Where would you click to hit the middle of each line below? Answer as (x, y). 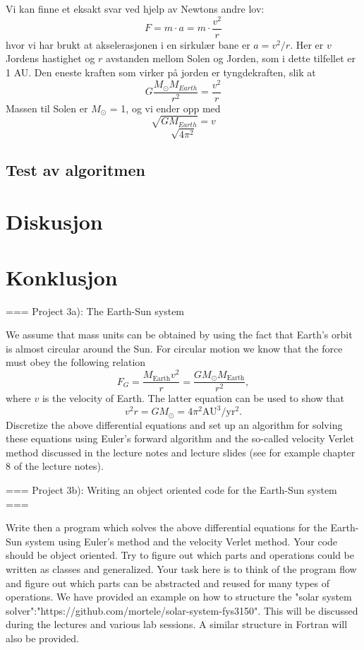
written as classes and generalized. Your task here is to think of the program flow (181, 569)
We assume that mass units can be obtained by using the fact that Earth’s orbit (179, 335)
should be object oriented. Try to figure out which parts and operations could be (180, 555)
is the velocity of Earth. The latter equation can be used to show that (193, 398)
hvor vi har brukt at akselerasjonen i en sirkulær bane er (128, 44)
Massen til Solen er (47, 108)
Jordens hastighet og (50, 58)
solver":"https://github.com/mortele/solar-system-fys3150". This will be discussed (182, 610)
